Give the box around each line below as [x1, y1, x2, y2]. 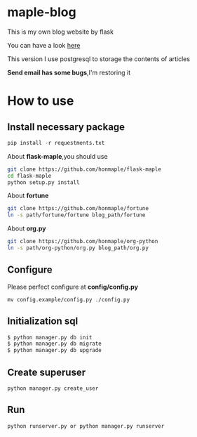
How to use [7, 93, 74, 109]
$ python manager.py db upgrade [7, 347, 102, 354]
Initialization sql [7, 315, 79, 327]
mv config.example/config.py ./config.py [7, 296, 130, 303]
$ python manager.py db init [7, 334, 93, 341]
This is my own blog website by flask [7, 27, 114, 36]
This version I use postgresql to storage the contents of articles [7, 54, 191, 63]
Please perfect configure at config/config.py [7, 282, 139, 291]
